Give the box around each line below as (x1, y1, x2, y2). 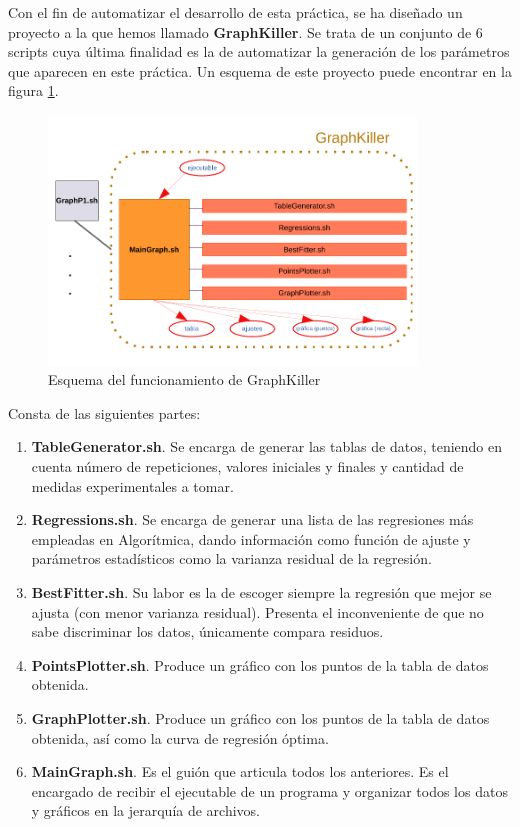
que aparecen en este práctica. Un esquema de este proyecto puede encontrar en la (8, 60, 512, 81)
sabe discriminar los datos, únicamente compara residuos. (31, 621, 384, 642)
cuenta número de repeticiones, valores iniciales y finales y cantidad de (31, 456, 464, 477)
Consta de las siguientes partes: (8, 402, 201, 423)
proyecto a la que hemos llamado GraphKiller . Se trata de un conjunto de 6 (8, 21, 483, 42)
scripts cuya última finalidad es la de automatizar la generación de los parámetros (8, 41, 510, 62)
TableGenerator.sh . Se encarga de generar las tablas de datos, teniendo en (31, 436, 503, 457)
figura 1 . (8, 80, 59, 101)
